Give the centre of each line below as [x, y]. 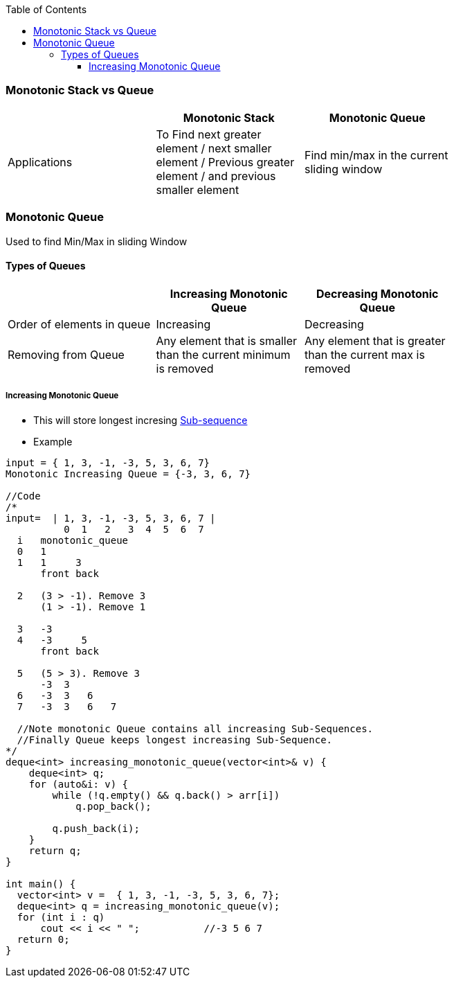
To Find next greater [209, 134]
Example [53, 441]
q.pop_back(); [113, 806]
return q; [55, 850]
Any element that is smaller [227, 340]
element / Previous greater [225, 162]
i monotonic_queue [73, 540]
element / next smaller [214, 148]
